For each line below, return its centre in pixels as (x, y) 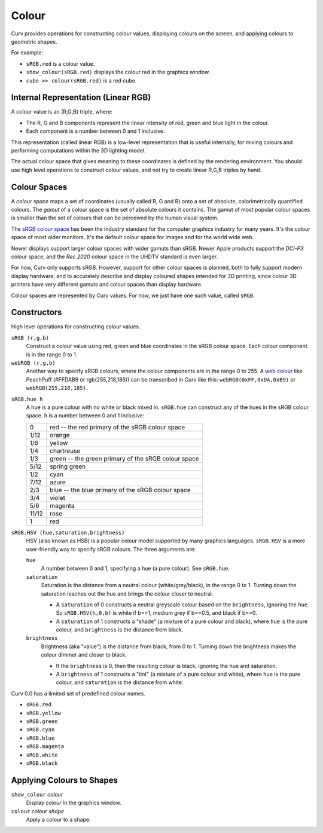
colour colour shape (38, 811)
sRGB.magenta (45, 747)
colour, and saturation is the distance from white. (120, 682)
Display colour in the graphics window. (74, 803)
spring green (68, 466)
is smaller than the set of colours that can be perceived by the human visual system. (115, 218)
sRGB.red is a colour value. (60, 63)
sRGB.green (42, 721)
